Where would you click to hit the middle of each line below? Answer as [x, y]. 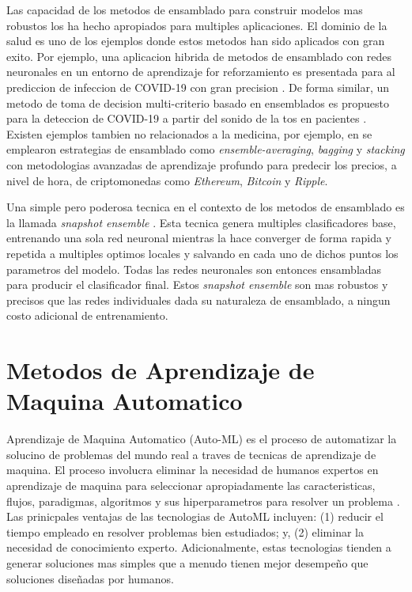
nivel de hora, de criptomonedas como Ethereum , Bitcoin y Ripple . [167, 180]
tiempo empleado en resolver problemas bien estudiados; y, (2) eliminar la [185, 531]
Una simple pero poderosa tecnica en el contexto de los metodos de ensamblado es [206, 207]
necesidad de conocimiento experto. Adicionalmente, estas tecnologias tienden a [199, 547]
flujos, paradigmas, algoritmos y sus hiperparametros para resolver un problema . [203, 501]
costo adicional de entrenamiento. [87, 315]
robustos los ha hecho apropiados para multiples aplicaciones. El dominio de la [197, 25]
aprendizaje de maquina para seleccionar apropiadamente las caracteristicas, [191, 485]
